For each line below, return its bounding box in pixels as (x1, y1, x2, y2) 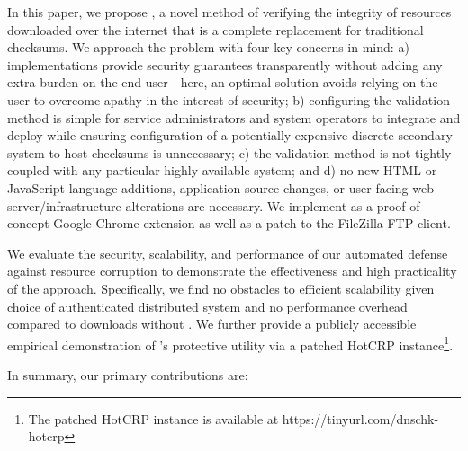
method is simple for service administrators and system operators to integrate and (7, 108, 461, 127)
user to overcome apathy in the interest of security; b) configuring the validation (7, 90, 450, 109)
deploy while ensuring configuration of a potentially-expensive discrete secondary (7, 126, 453, 145)
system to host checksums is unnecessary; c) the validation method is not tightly (7, 143, 452, 162)
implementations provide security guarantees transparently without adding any (7, 55, 443, 74)
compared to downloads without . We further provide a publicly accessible (7, 314, 417, 333)
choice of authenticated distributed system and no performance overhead (7, 296, 408, 315)
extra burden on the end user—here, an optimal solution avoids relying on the (7, 73, 438, 92)
